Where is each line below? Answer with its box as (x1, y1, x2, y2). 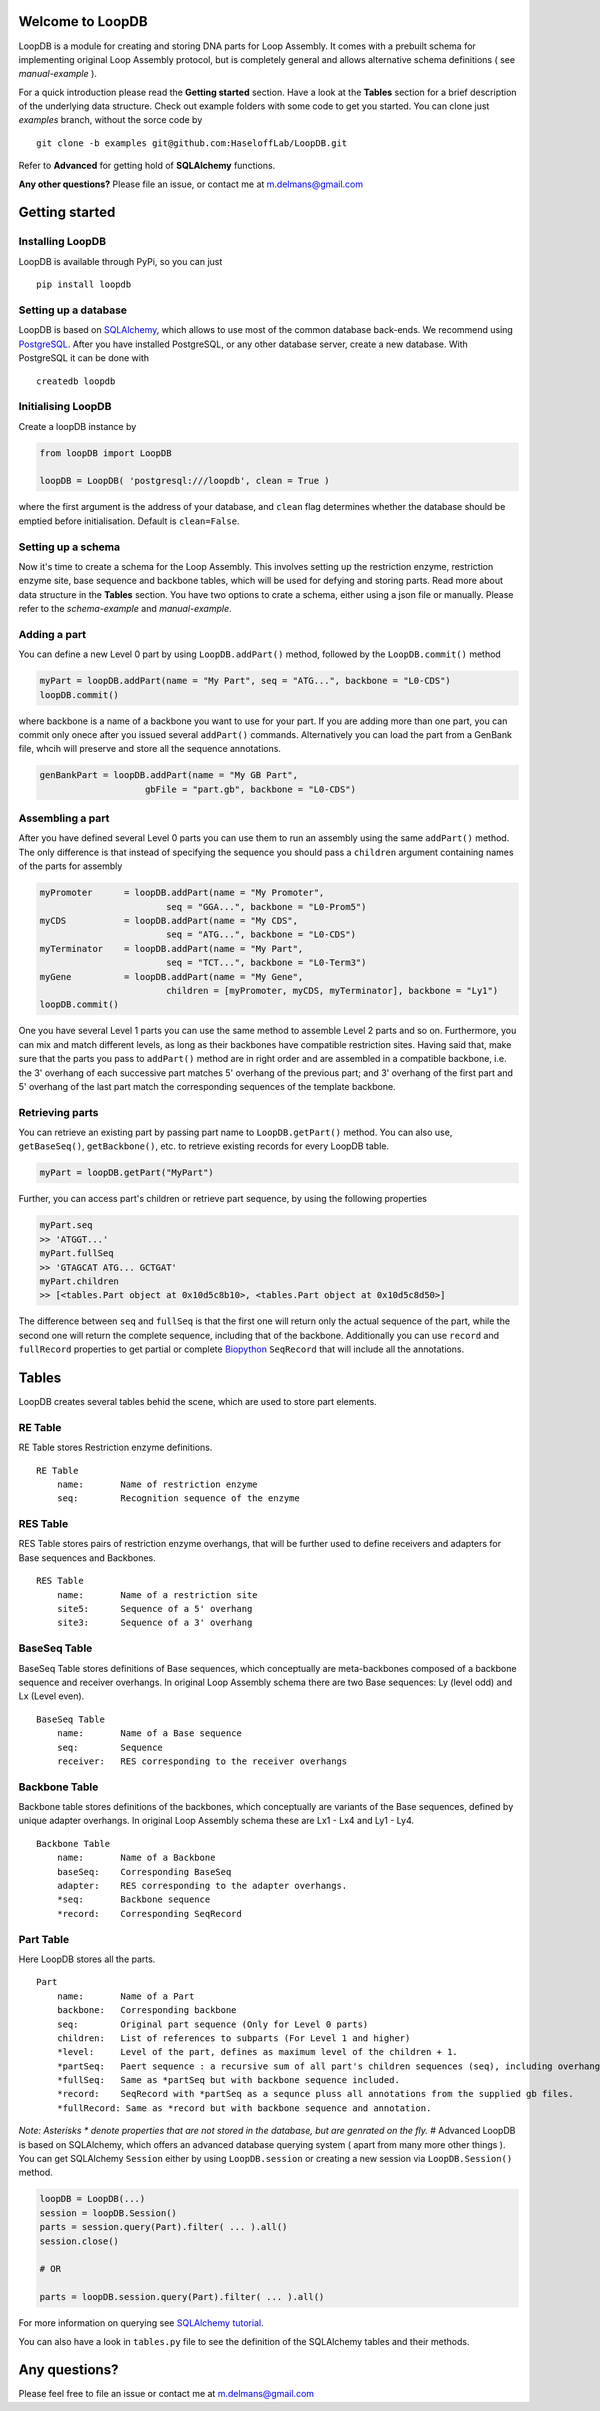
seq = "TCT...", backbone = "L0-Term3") (165, 957, 367, 969)
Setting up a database (18, 303, 128, 317)
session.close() (39, 2235, 120, 2247)
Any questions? (18, 2361, 119, 2379)
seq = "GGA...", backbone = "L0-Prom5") (165, 901, 367, 912)
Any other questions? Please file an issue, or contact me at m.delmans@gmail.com (18, 178, 364, 190)
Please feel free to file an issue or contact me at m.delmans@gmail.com (18, 2388, 315, 2400)
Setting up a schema (18, 540, 120, 554)
